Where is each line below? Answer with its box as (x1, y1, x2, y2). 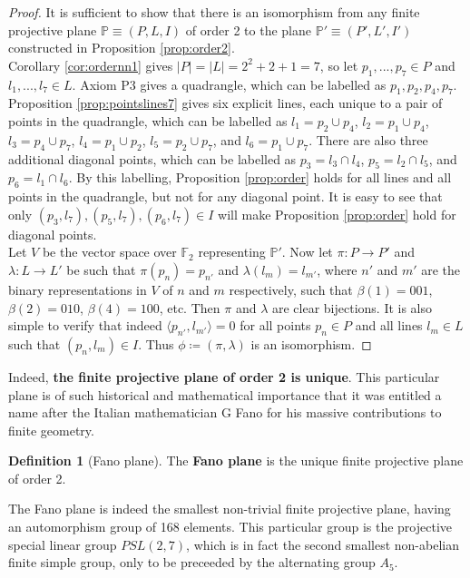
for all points (240, 316, 311, 335)
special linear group (8, 534, 117, 554)
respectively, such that (229, 279, 353, 299)
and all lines (355, 316, 423, 335)
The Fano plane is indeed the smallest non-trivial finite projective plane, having (8, 499, 451, 518)
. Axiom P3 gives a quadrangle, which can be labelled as (72, 74, 387, 93)
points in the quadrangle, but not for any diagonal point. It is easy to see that (8, 187, 443, 206)
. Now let (281, 242, 333, 261)
